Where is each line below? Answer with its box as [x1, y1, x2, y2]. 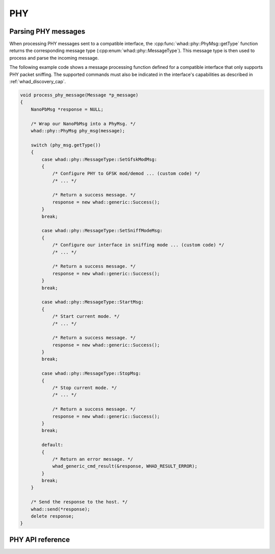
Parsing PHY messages [9, 27, 86, 36]
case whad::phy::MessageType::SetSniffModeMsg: [41, 228, 163, 234]
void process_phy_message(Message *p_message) [20, 92, 139, 98]
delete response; [31, 513, 74, 519]
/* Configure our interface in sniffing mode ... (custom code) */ [52, 242, 225, 248]
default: [41, 442, 64, 448]
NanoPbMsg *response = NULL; [31, 106, 104, 112]
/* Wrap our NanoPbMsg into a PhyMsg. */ [31, 120, 136, 127]
